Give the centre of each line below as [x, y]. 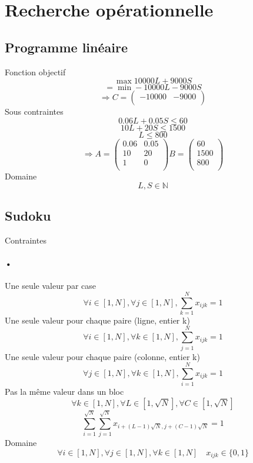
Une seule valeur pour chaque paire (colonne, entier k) [102, 356]
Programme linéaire [66, 47]
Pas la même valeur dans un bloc [64, 392]
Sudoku [28, 215]
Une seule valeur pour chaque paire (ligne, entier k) [97, 320]
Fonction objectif [35, 71]
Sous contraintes [34, 111]
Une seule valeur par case [50, 286]
